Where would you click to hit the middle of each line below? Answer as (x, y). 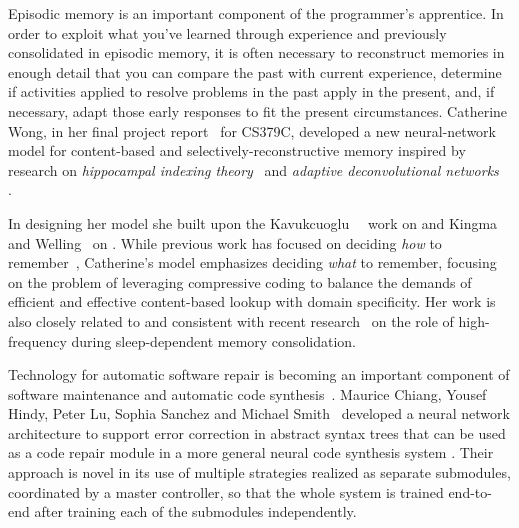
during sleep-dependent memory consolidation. (213, 340)
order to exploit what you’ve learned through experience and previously (227, 32)
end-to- (470, 491)
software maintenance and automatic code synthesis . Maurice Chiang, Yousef (247, 393)
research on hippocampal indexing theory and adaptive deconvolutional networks (253, 169)
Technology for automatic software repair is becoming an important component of (259, 374)
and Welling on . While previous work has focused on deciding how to (225, 242)
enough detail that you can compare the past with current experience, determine (255, 71)
